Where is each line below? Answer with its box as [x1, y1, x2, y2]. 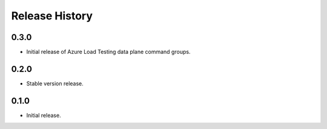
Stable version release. [26, 79, 84, 87]
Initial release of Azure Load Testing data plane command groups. [26, 48, 191, 56]
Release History [11, 9, 93, 22]
